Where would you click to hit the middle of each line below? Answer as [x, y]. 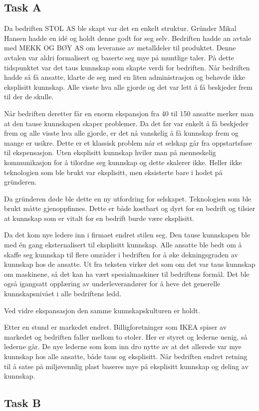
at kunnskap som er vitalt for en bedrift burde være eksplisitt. [99, 218]
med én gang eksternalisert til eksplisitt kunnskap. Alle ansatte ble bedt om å [123, 245]
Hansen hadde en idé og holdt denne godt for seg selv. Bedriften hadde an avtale [128, 38]
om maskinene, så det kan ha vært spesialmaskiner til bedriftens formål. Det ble [127, 274]
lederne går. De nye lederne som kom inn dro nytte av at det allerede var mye [123, 346]
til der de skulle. [29, 97]
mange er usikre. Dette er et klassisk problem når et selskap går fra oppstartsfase [128, 142]
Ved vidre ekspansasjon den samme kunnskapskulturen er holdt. [102, 310]
